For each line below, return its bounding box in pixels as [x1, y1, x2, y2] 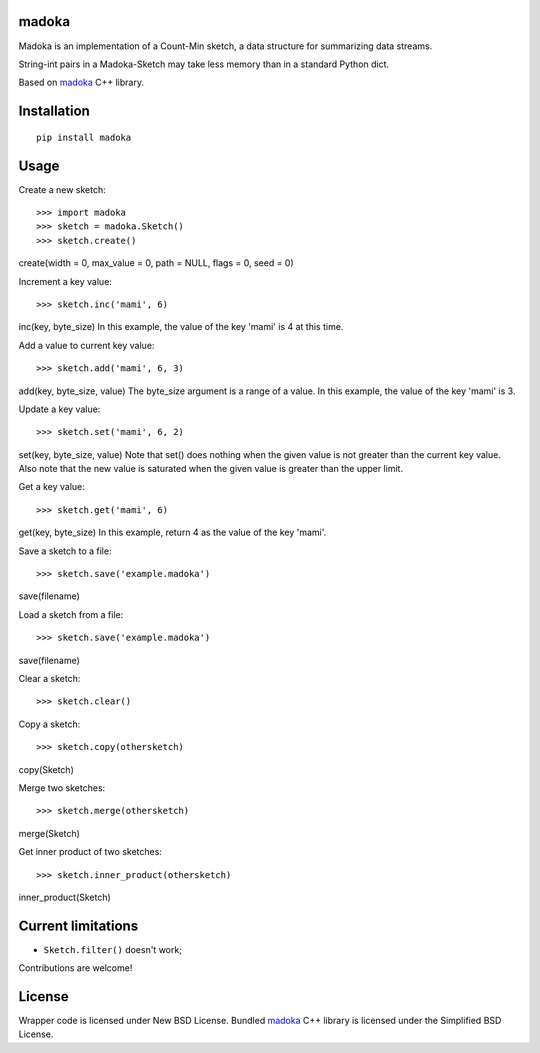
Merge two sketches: [18, 781, 106, 794]
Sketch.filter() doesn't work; [43, 943, 182, 955]
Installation [18, 103, 90, 120]
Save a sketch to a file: [18, 545, 112, 557]
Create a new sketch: [18, 183, 107, 195]
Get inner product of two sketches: [18, 846, 162, 858]
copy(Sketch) [18, 763, 75, 775]
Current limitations [18, 917, 139, 934]
